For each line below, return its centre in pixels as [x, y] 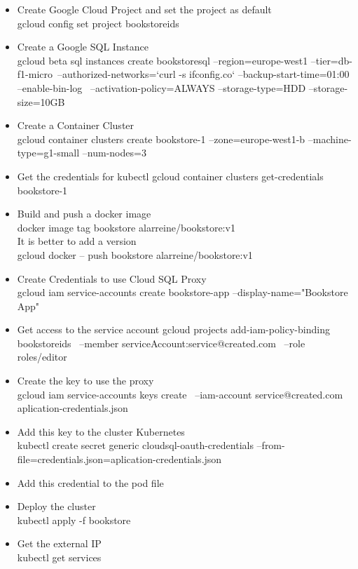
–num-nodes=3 [114, 153]
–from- [271, 445]
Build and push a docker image [84, 214]
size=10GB [41, 101]
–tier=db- [331, 60]
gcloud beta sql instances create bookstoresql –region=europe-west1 [163, 60]
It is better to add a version [77, 241]
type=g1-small [48, 153]
